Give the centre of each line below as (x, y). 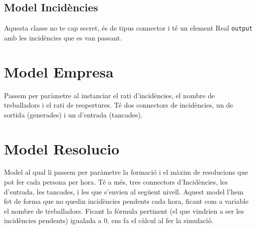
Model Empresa (59, 71)
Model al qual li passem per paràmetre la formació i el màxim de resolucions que (126, 172)
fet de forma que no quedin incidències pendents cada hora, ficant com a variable (126, 201)
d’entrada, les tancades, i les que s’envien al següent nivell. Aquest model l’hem (124, 191)
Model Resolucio (62, 148)
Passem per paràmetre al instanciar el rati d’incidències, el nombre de (110, 95)
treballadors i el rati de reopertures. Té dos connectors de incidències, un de (119, 105)
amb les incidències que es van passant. (63, 37)
